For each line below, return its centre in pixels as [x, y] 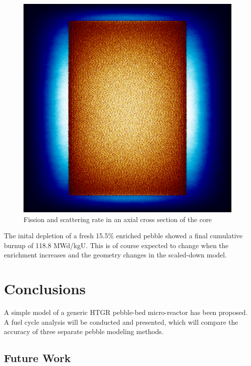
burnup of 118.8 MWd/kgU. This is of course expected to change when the [116, 245]
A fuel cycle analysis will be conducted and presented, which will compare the [121, 322]
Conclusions [45, 289]
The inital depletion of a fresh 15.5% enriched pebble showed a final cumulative [123, 236]
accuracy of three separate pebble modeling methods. [84, 331]
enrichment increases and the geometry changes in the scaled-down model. [115, 255]
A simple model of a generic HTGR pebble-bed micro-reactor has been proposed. [126, 312]
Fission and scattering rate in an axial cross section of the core [118, 219]
